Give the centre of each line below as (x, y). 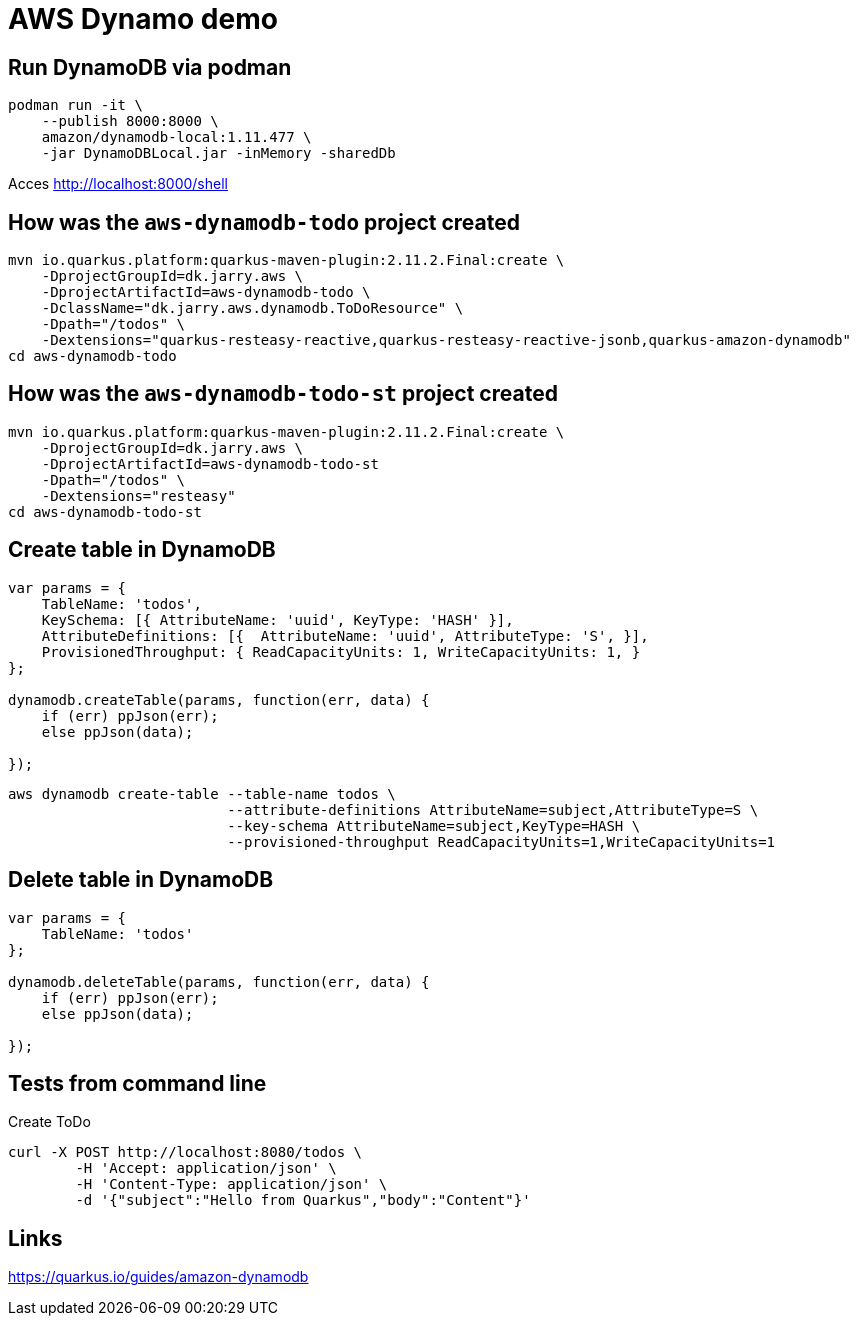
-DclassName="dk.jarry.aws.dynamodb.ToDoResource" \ (252, 308)
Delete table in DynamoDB (141, 880)
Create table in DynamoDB (142, 550)
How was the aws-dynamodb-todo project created (264, 222)
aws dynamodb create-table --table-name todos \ (202, 793)
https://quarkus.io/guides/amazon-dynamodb (158, 1277)
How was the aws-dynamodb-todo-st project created (283, 394)
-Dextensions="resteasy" (138, 495)
